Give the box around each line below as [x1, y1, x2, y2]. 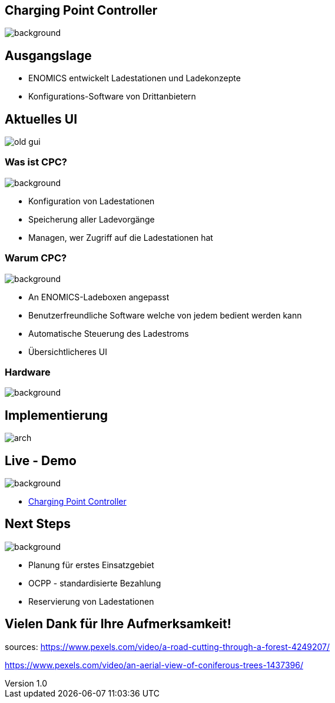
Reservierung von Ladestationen [28, 596, 154, 606]
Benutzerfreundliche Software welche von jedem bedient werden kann [28, 310, 302, 320]
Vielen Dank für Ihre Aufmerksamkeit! [5, 616, 231, 632]
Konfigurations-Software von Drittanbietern [28, 91, 196, 102]
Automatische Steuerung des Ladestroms [28, 328, 189, 339]
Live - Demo [5, 453, 77, 468]
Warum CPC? [5, 252, 67, 264]
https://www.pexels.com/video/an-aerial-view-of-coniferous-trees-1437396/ [5, 659, 303, 670]
